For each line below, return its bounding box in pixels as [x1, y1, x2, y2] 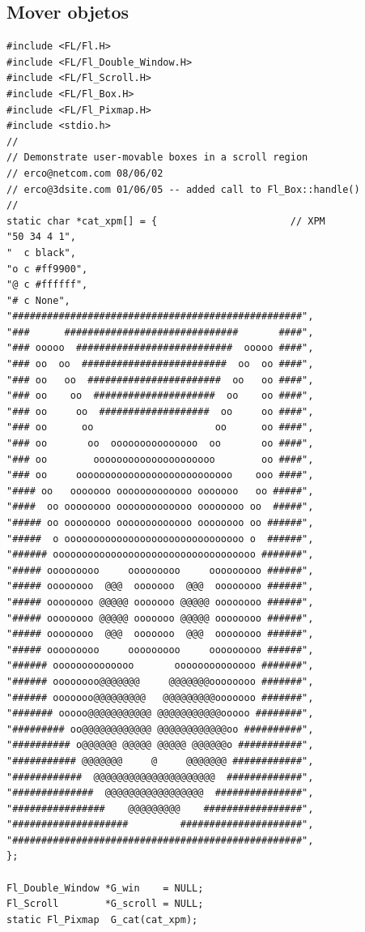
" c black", [6, 246, 76, 259]
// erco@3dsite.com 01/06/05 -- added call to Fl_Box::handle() [6, 183, 360, 195]
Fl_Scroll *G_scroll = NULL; [6, 898, 204, 910]
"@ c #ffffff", [6, 279, 88, 291]
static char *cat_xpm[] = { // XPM [6, 215, 325, 227]
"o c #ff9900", [6, 263, 88, 275]
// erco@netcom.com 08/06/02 [6, 167, 163, 179]
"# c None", [6, 294, 70, 306]
